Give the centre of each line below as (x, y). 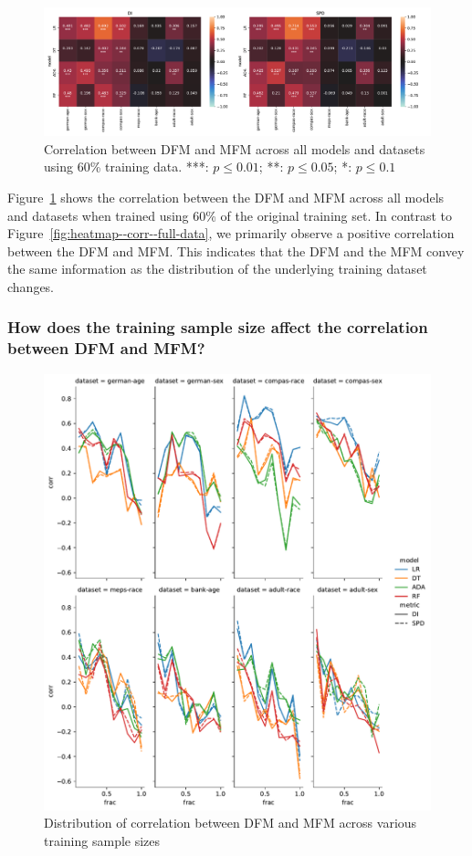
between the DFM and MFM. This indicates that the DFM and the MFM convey (236, 251)
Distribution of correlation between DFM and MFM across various (231, 823)
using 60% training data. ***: (126, 167)
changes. (31, 286)
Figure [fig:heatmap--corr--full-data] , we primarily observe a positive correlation (231, 233)
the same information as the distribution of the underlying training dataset (217, 269)
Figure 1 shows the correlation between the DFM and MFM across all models (226, 197)
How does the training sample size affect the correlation (218, 327)
